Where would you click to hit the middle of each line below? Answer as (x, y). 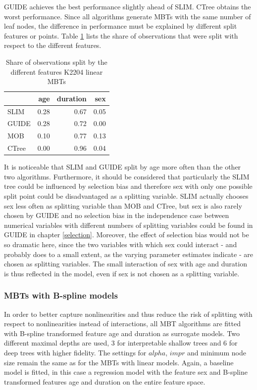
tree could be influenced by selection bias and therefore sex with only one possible (128, 186)
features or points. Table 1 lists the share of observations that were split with (121, 35)
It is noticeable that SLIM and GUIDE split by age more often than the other (123, 167)
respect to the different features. (53, 45)
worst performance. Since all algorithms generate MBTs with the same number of (128, 16)
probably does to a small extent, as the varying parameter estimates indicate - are (128, 254)
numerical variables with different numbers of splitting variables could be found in (128, 225)
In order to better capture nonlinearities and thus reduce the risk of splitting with (128, 314)
